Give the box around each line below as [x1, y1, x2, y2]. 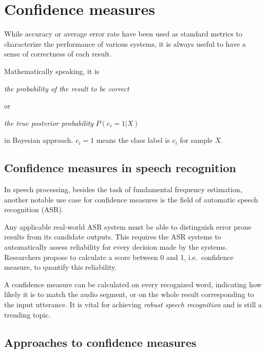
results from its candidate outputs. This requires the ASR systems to [4, 231, 221, 242]
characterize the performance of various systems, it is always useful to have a [4, 38, 246, 49]
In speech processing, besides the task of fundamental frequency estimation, [4, 184, 242, 195]
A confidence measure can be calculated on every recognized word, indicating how [4, 278, 262, 289]
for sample [180, 135, 213, 145]
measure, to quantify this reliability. [4, 262, 117, 272]
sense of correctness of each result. [4, 48, 112, 59]
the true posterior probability [4, 117, 93, 128]
